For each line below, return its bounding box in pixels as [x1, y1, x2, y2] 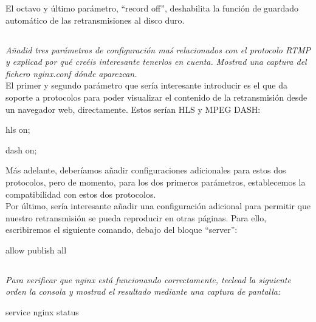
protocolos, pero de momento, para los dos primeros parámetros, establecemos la [5, 175, 306, 188]
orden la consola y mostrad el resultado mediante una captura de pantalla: [5, 285, 281, 298]
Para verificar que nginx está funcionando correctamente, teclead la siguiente [5, 273, 291, 286]
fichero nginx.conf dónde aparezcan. [5, 67, 137, 79]
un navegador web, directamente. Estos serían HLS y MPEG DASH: [5, 102, 261, 115]
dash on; [5, 143, 37, 156]
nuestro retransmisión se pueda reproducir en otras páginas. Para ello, [5, 211, 267, 224]
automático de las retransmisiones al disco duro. [5, 13, 185, 26]
